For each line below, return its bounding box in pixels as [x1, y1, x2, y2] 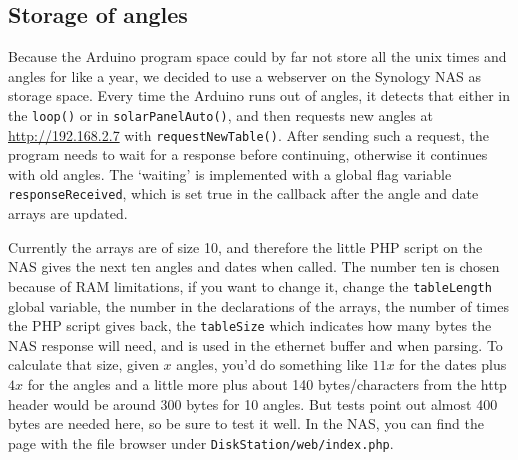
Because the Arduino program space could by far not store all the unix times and [8, 46, 507, 67]
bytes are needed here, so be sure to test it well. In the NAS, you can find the [8, 413, 484, 434]
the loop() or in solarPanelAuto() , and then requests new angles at [8, 104, 433, 125]
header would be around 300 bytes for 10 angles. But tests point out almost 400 [8, 393, 498, 414]
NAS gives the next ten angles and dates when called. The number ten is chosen [8, 256, 500, 277]
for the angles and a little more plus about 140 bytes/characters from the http [27, 374, 507, 395]
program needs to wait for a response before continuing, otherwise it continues [8, 144, 488, 165]
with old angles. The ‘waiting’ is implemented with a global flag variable [8, 163, 452, 184]
